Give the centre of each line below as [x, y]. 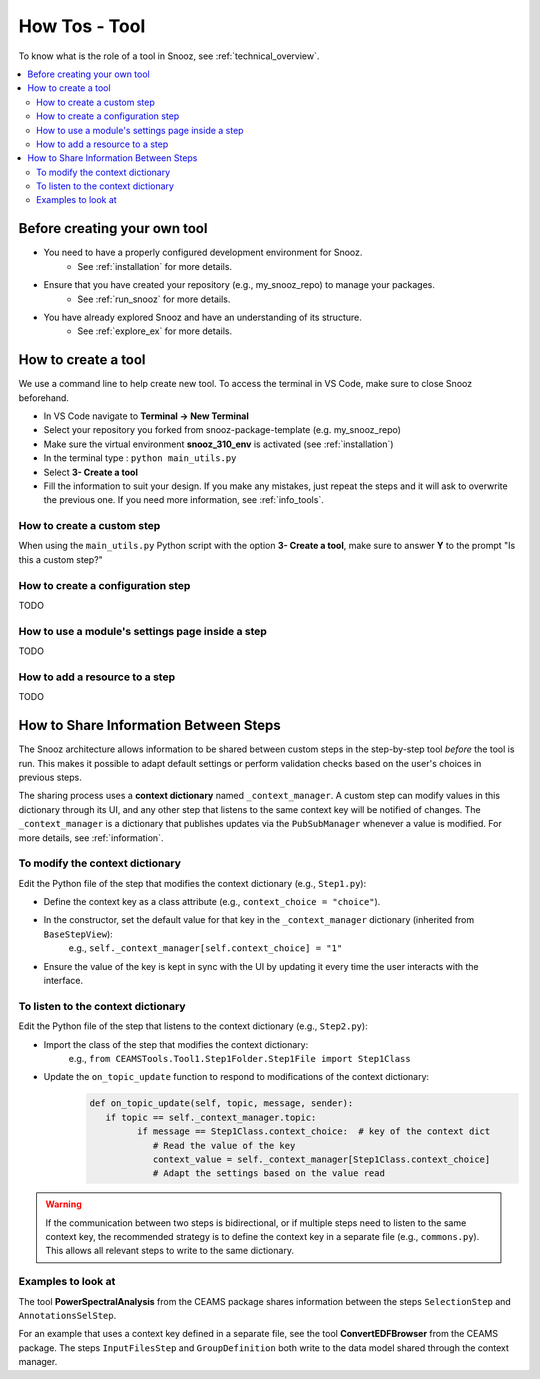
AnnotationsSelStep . [67, 1315]
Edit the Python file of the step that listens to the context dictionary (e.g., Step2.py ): [193, 1026]
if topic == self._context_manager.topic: [211, 1117]
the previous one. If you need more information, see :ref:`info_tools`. [183, 500]
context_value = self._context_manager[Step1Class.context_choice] [321, 1159]
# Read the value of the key [224, 1145]
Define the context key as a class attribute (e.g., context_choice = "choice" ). [212, 902]
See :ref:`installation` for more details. [155, 266]
